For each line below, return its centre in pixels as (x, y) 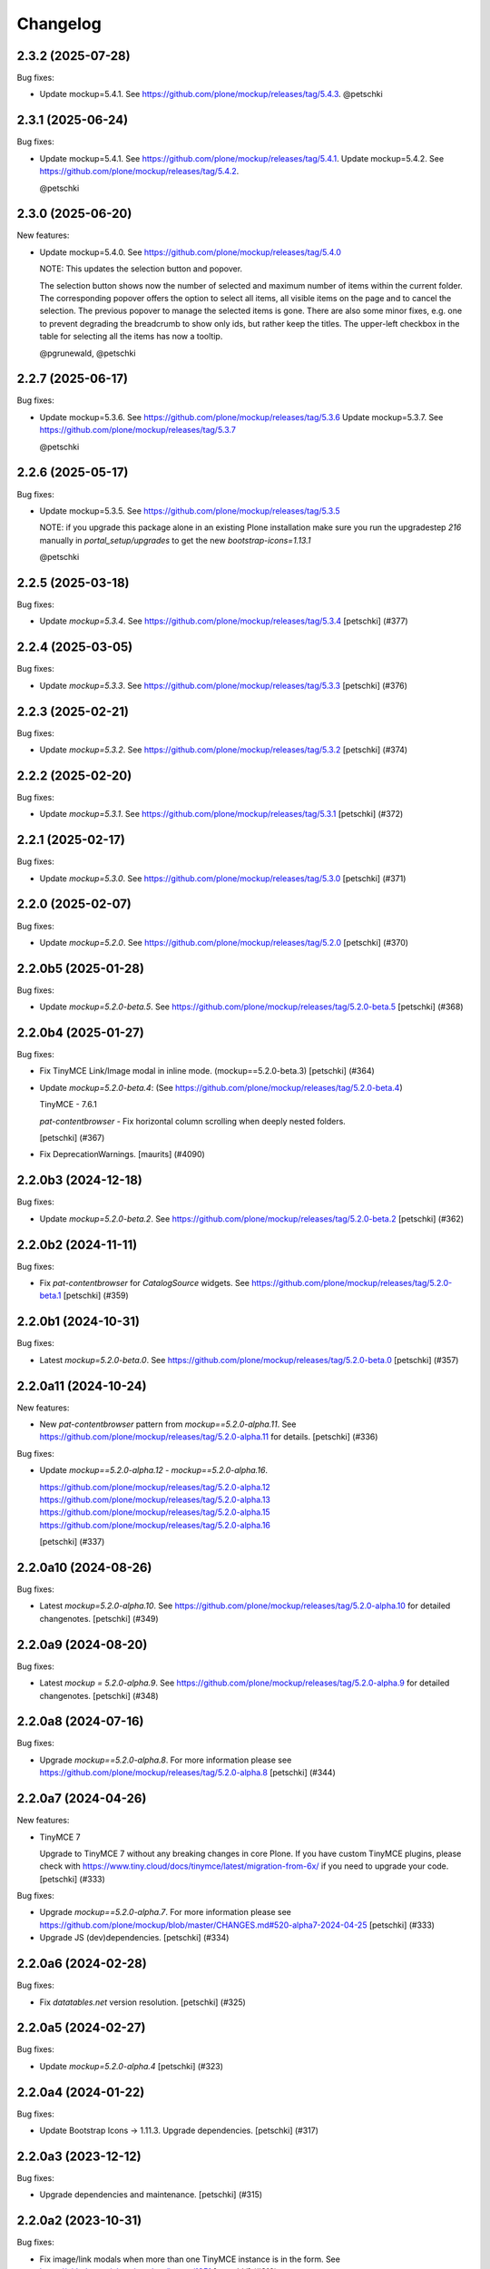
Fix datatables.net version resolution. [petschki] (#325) (143, 2002)
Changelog (59, 24)
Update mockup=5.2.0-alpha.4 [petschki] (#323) (132, 2066)
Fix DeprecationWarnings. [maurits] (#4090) (122, 1154)
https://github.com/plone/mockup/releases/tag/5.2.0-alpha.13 (155, 1499)
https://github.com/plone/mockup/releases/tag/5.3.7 (137, 430)
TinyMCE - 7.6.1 (68, 1105)
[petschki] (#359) (96, 1296)
